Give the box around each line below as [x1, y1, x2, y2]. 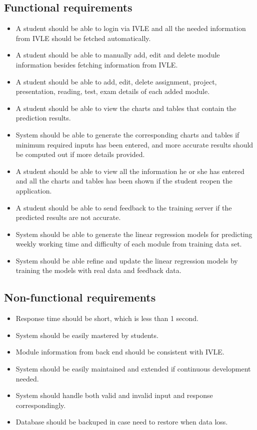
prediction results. [15, 112, 71, 123]
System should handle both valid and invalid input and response [15, 390, 213, 400]
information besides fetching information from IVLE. [15, 59, 178, 69]
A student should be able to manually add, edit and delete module [15, 49, 220, 60]
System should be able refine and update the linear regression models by [15, 255, 238, 265]
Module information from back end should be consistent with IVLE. [15, 346, 224, 357]
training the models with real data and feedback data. [15, 265, 181, 275]
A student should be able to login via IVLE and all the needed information [15, 23, 246, 33]
